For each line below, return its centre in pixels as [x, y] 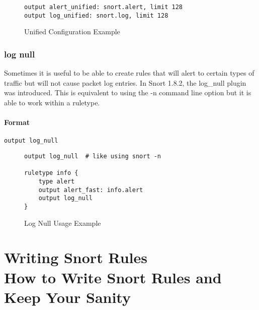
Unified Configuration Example [72, 32]
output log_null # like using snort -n [93, 156]
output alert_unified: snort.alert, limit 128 [103, 7]
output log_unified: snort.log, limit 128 [96, 15]
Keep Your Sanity [67, 297]
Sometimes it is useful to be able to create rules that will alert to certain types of [129, 73]
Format [17, 122]
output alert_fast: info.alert [91, 190]
